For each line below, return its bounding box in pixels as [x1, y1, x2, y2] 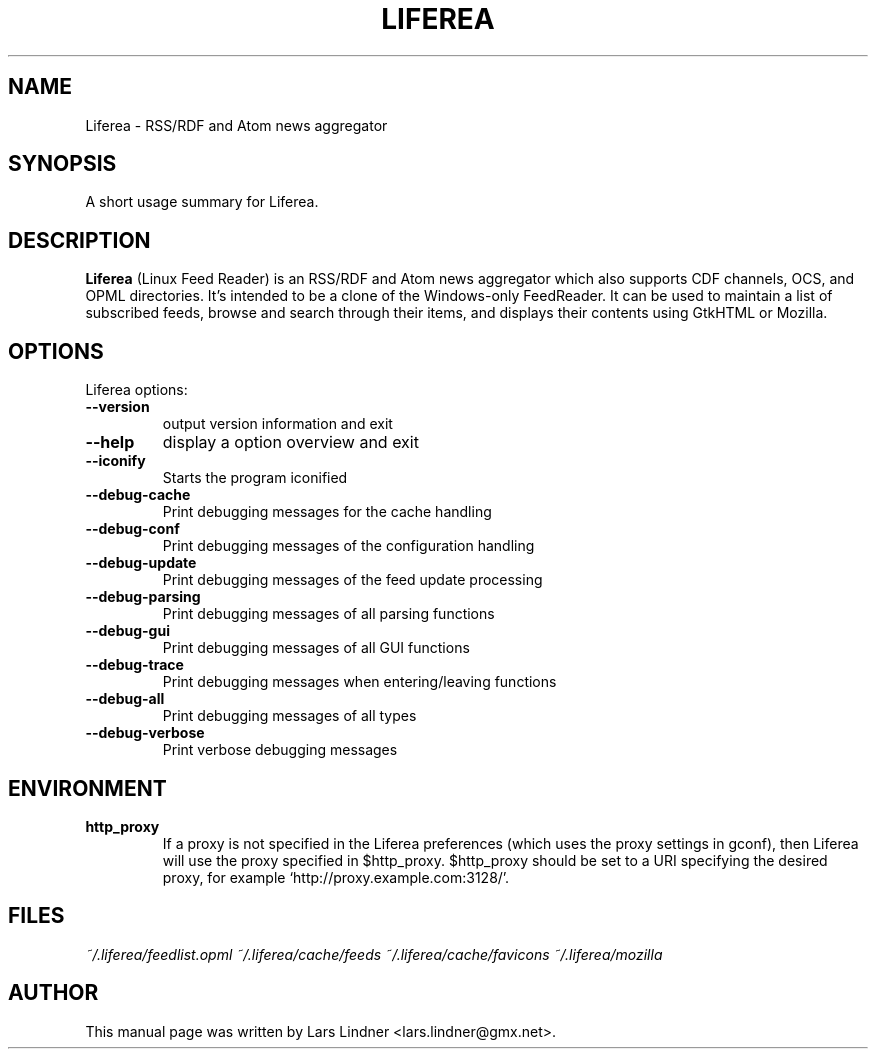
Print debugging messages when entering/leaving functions [162, 673, 557, 691]
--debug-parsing [85, 588, 201, 606]
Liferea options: [85, 381, 188, 399]
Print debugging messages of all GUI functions [162, 639, 470, 657]
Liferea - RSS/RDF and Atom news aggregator [85, 116, 388, 134]
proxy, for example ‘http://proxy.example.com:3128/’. [162, 868, 510, 886]
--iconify [85, 452, 146, 470]
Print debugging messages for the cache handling [162, 503, 492, 521]
